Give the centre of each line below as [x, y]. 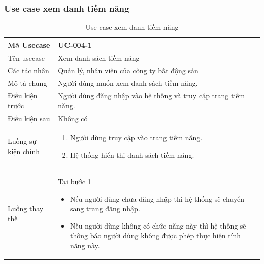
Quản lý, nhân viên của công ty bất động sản [128, 70]
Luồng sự [22, 141]
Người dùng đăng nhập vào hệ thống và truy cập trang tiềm [152, 96]
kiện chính [24, 151]
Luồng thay [26, 209]
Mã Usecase [29, 44]
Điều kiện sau [29, 118]
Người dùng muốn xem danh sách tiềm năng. [128, 83]
